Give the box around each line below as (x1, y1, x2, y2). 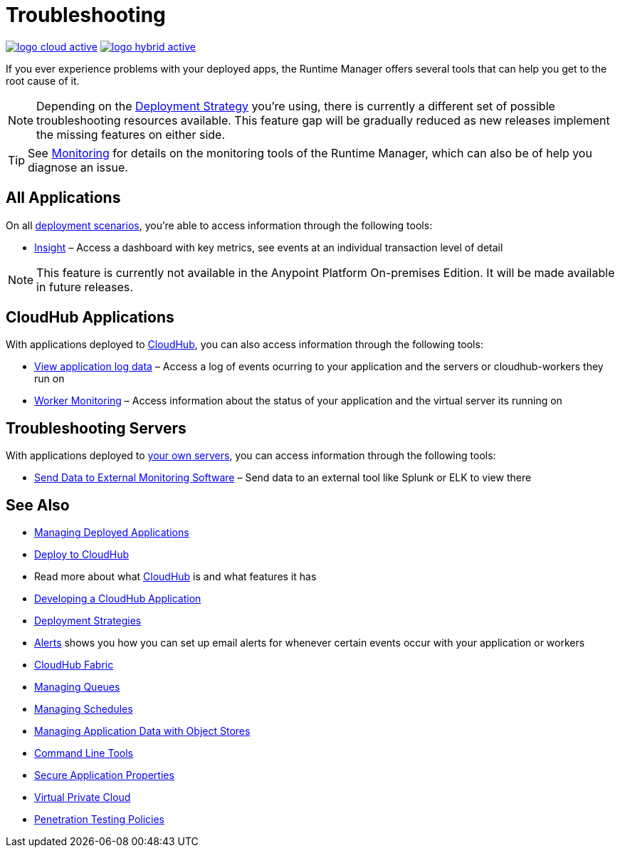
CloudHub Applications (6, 308, 174, 327)
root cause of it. (6, 74, 80, 87)
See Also (6, 496, 70, 514)
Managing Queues (34, 681, 120, 694)
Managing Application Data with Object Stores (34, 725, 251, 738)
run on (34, 372, 65, 385)
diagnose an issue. (28, 159, 128, 174)
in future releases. (36, 279, 133, 294)
